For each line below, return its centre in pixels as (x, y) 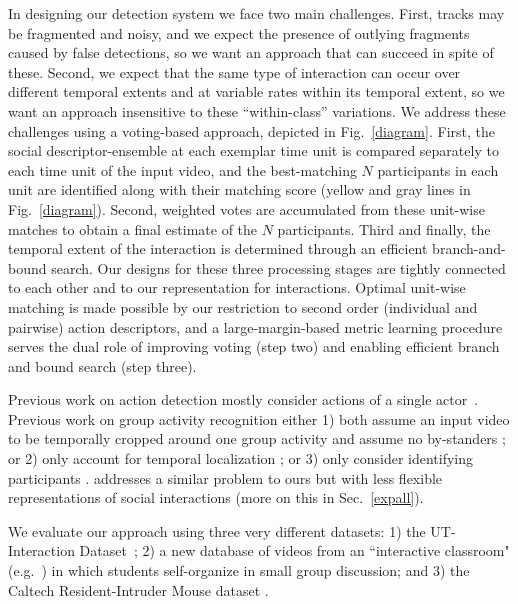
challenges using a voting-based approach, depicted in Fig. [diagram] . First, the (251, 130)
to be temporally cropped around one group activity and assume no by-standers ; (257, 438)
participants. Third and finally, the (384, 228)
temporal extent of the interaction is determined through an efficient (218, 248)
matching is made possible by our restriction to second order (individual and (243, 306)
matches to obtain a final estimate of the (133, 228)
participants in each (438, 169)
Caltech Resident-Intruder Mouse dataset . (138, 589)
